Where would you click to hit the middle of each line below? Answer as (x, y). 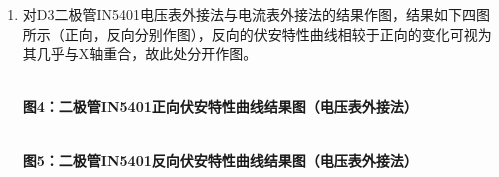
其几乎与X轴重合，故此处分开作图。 (140, 53)
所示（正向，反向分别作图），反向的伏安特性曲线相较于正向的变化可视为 (257, 33)
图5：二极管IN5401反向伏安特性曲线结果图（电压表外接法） (220, 159)
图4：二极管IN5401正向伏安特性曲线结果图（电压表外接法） (220, 106)
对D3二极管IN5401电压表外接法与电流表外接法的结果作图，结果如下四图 (256, 14)
